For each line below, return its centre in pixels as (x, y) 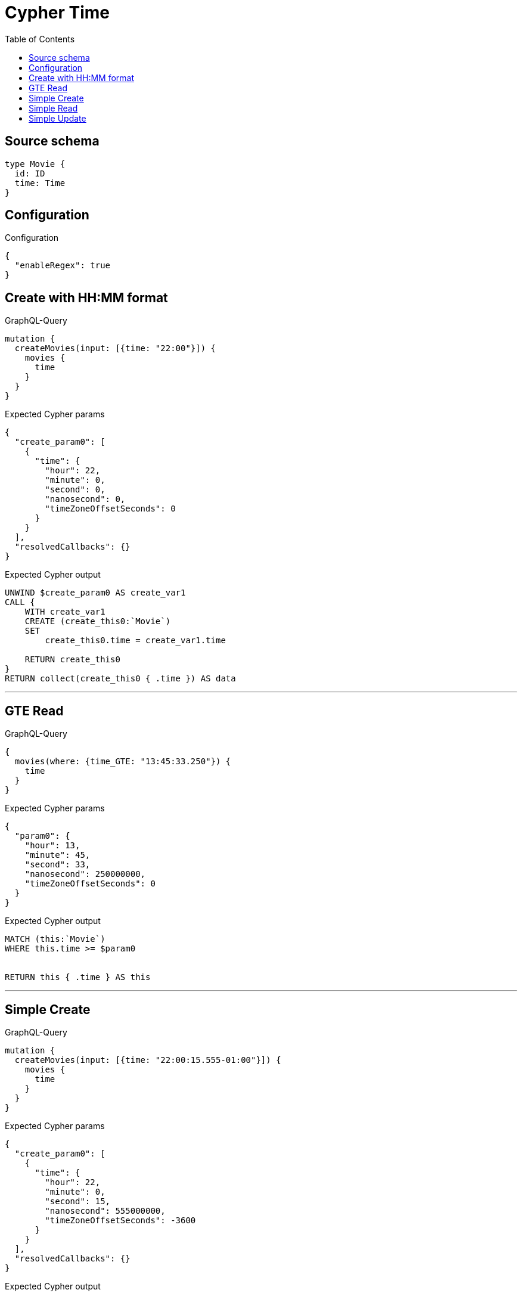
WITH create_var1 (65, 612)
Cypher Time (58, 13)
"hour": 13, (52, 846)
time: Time (40, 183)
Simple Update (58, 118)
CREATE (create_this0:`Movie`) (98, 621)
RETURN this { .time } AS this (78, 977)
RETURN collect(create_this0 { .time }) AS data (120, 679)
